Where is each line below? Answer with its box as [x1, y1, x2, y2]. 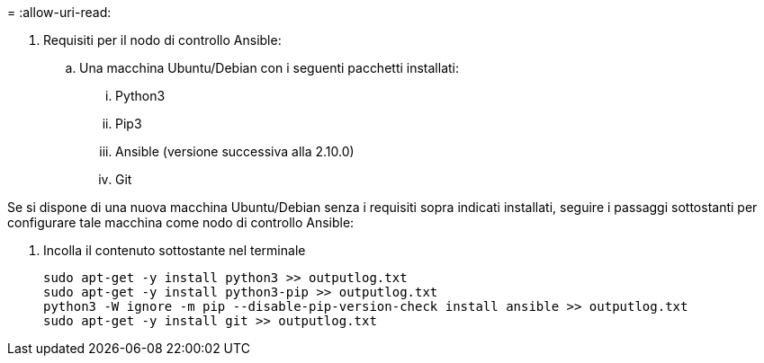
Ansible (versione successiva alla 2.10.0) [115, 144, 355, 159]
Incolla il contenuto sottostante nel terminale [43, 243, 306, 258]
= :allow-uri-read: [7, 4, 112, 20]
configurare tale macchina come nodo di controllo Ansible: [7, 215, 355, 230]
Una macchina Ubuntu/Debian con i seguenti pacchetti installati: [79, 60, 460, 75]
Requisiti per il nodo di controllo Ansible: [43, 32, 282, 48]
